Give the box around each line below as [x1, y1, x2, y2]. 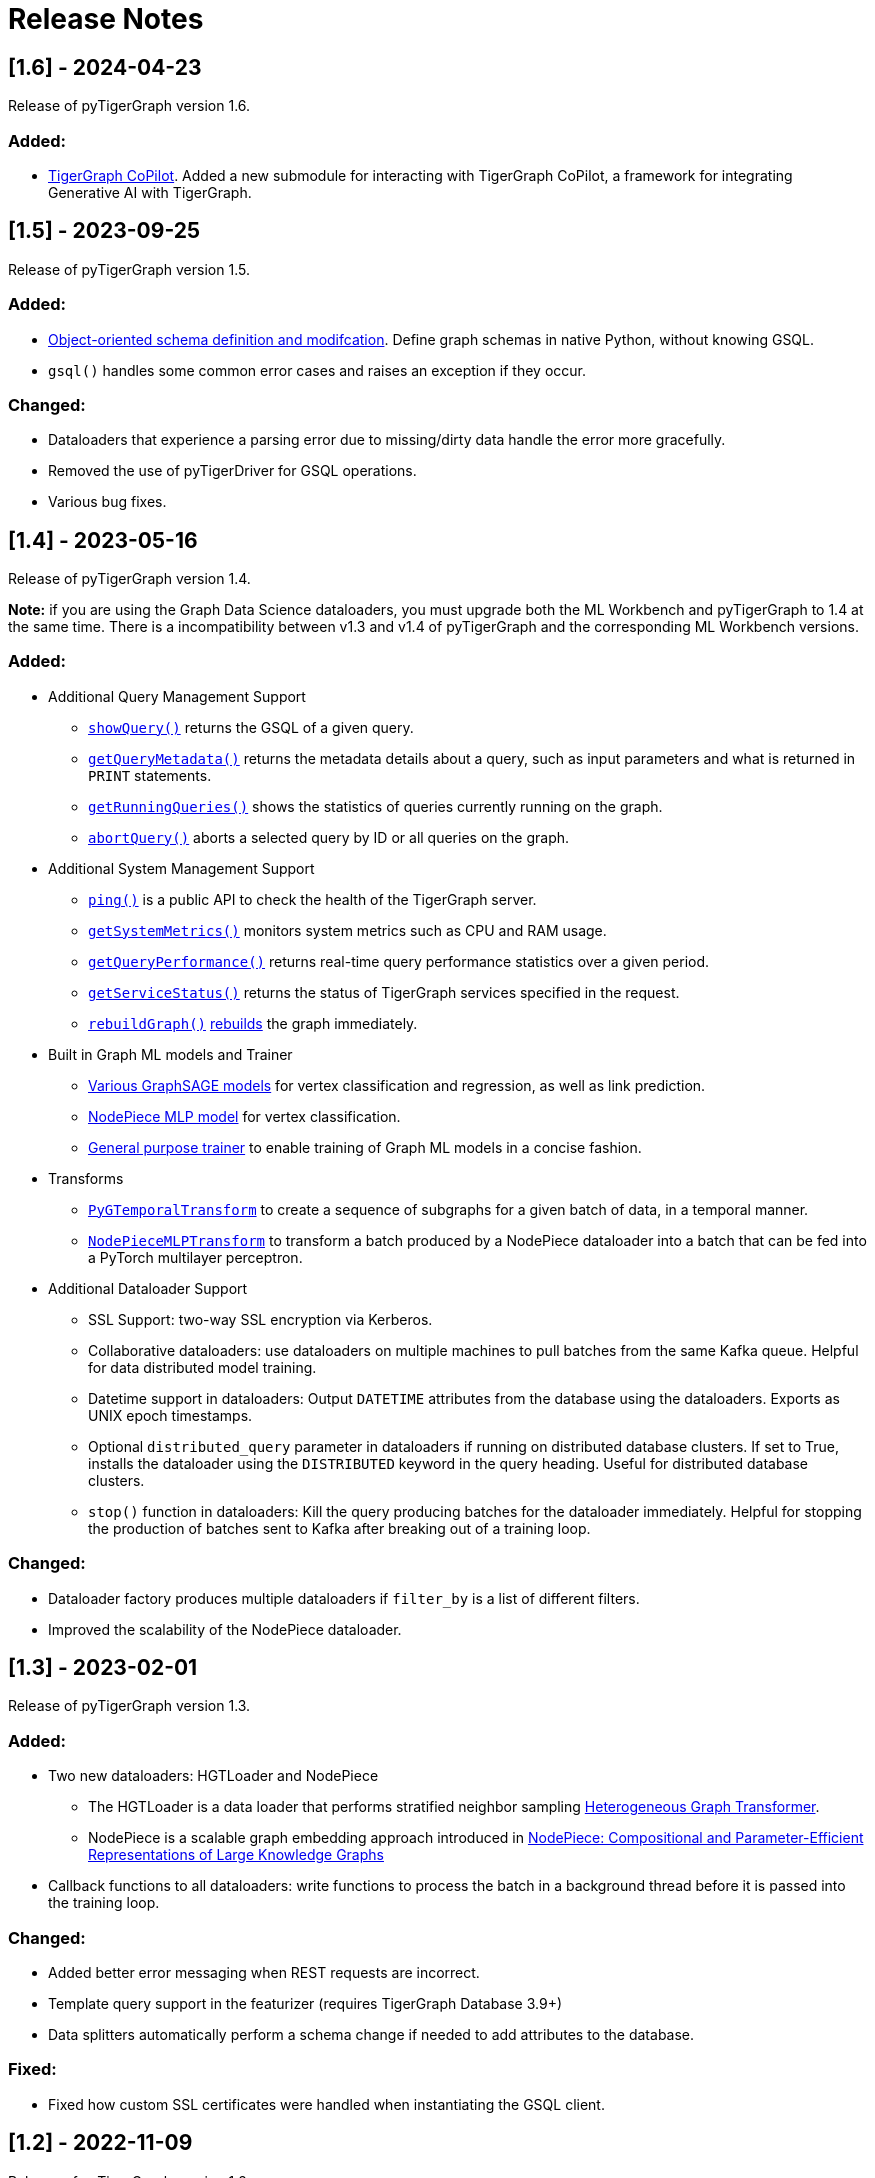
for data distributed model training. [88, 1358, 317, 1376]
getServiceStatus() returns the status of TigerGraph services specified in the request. [88, 983, 680, 1001]
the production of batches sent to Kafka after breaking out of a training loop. [88, 1519, 591, 1537]
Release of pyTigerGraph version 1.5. [8, 260, 250, 278]
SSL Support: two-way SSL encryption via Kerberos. [88, 1310, 433, 1328]
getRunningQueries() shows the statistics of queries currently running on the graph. [88, 797, 663, 815]
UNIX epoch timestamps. [88, 1406, 253, 1424]
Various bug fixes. [48, 493, 167, 511]
